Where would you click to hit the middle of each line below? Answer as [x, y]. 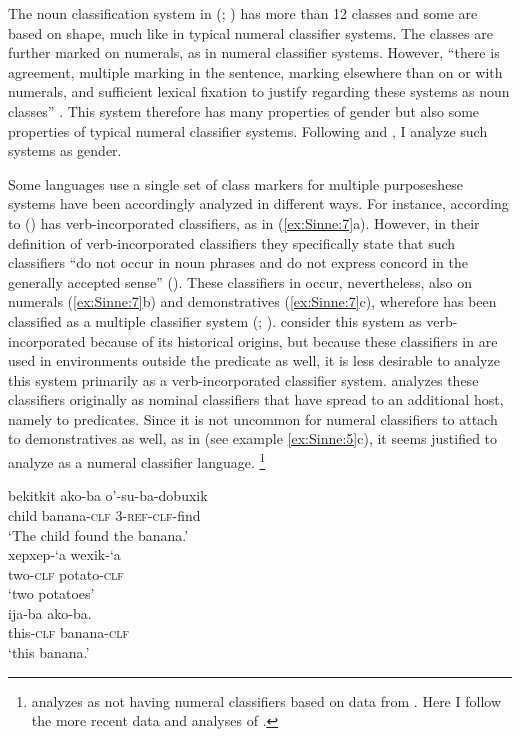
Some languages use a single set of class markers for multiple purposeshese [236, 183]
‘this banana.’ [49, 652]
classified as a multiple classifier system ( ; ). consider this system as [215, 320]
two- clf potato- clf [66, 573]
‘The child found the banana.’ [98, 534]
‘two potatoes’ [51, 593]
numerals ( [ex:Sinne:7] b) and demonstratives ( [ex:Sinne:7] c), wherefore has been [252, 301]
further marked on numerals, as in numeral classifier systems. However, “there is [254, 52]
